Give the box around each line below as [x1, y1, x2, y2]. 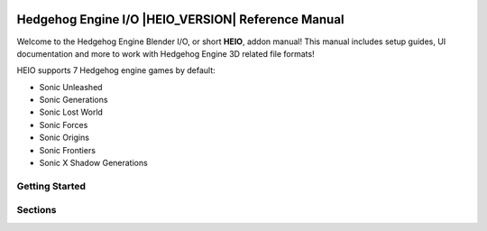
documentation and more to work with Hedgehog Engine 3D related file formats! [16, 48, 315, 59]
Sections [16, 204, 57, 217]
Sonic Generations [39, 95, 108, 106]
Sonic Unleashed [39, 81, 103, 92]
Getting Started [16, 180, 86, 192]
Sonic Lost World [39, 106, 104, 117]
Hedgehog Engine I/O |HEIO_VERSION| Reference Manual [16, 12, 345, 27]
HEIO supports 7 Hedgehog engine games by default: [16, 65, 216, 76]
